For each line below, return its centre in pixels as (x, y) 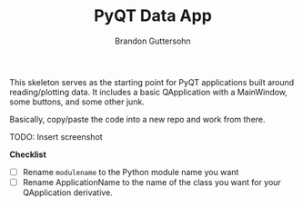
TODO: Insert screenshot (56, 136)
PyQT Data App (153, 16)
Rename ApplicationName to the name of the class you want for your (152, 182)
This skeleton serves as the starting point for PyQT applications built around (152, 82)
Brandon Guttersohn (153, 41)
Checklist (28, 154)
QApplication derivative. (68, 192)
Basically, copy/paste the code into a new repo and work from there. (137, 119)
